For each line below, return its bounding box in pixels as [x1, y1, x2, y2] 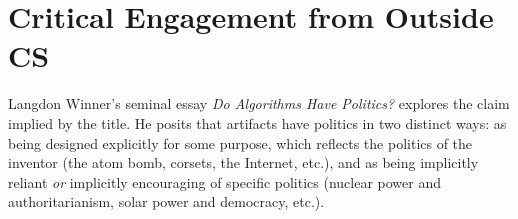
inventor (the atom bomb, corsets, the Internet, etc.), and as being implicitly [8, 152, 479, 173]
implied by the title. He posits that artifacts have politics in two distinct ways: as [8, 112, 507, 133]
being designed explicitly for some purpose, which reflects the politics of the [8, 132, 473, 153]
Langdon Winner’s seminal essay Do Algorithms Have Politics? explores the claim [8, 93, 510, 114]
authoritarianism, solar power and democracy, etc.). [8, 191, 325, 212]
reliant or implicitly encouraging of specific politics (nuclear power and [8, 171, 442, 192]
